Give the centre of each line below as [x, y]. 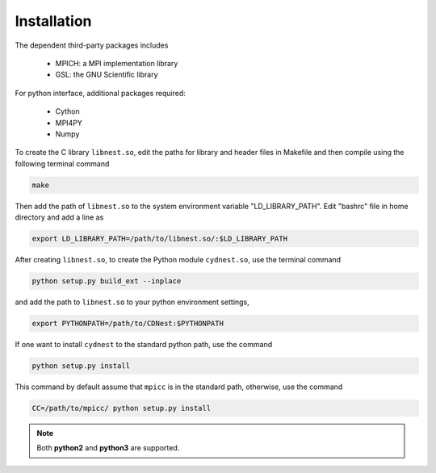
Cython [67, 111]
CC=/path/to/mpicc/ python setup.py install [122, 408]
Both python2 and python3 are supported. [108, 448]
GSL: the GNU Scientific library [107, 75]
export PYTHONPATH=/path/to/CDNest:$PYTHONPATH [128, 323]
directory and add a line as [59, 217]
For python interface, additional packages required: [100, 93]
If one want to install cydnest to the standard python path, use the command [144, 344]
